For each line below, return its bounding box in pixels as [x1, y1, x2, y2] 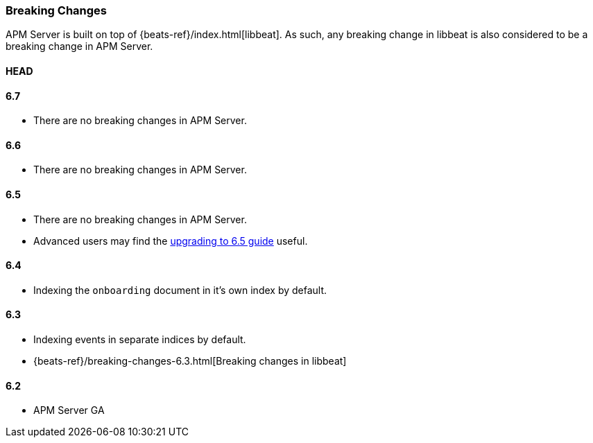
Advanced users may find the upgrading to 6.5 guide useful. [33, 234, 308, 247]
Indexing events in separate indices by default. [33, 333, 246, 346]
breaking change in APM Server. [6, 40, 153, 53]
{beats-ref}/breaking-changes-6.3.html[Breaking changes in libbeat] [33, 355, 347, 367]
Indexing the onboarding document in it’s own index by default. [33, 284, 327, 296]
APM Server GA [33, 404, 105, 417]
